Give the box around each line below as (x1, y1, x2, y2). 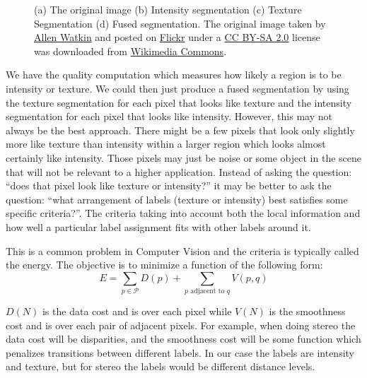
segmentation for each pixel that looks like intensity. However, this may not (6, 109, 332, 124)
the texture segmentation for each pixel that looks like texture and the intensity (6, 95, 352, 110)
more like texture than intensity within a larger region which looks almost (6, 136, 326, 151)
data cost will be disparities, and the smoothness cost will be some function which (6, 331, 361, 346)
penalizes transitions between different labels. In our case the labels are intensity (6, 345, 354, 360)
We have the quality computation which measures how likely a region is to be (6, 67, 342, 82)
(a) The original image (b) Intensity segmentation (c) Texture (34, 2, 302, 16)
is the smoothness (269, 304, 346, 319)
